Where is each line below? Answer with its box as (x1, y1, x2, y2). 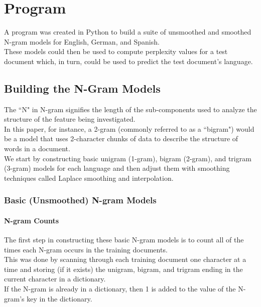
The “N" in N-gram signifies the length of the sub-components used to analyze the (4, 104, 257, 114)
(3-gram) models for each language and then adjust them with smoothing (4, 163, 230, 173)
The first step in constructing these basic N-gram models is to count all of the (4, 234, 244, 245)
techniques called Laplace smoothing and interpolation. (4, 172, 174, 183)
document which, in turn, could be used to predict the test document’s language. (4, 56, 253, 66)
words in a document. (4, 143, 70, 154)
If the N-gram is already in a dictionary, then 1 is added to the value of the (4, 283, 236, 294)
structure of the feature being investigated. (4, 114, 136, 124)
